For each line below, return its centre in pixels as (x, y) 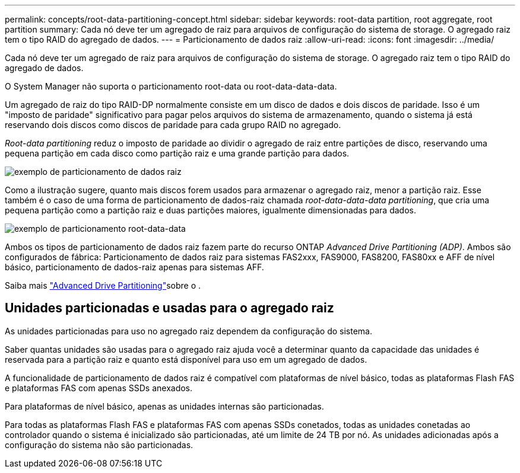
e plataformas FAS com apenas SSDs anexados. (99, 388)
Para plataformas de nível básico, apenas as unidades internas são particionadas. (164, 406)
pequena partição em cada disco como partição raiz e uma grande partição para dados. (177, 153)
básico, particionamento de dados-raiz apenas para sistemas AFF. (134, 267)
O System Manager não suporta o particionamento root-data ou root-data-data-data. (171, 86)
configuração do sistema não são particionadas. (99, 445)
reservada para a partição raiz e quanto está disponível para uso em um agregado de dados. (186, 359)
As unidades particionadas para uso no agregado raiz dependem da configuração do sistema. (189, 331)
